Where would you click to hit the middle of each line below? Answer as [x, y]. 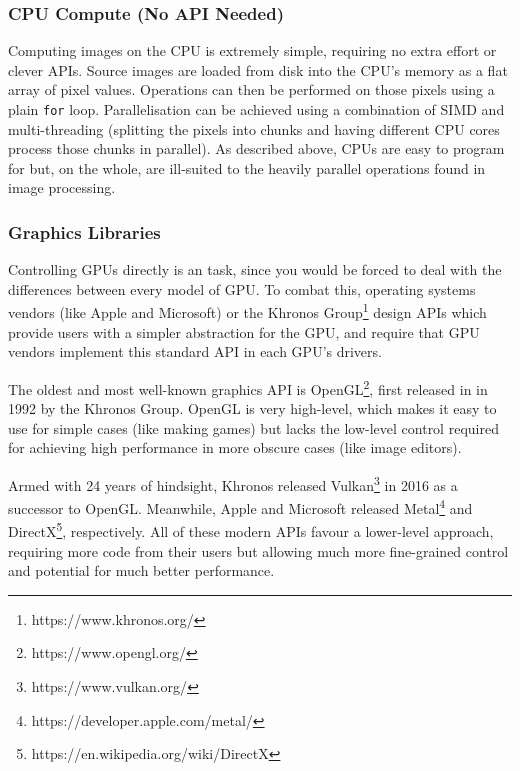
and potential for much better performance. [141, 570]
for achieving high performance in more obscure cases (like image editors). [235, 447]
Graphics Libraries [84, 231]
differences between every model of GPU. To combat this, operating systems [242, 288]
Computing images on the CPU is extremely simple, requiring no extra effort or [252, 50]
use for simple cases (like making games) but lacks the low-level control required [253, 427]
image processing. [62, 187]
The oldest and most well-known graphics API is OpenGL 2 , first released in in [248, 387]
